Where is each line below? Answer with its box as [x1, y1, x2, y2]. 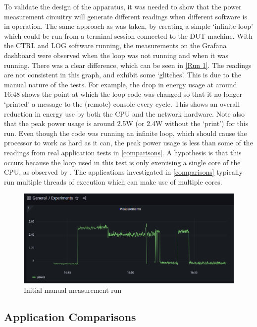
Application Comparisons [4, 309, 136, 325]
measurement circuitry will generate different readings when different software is [4, 11, 247, 21]
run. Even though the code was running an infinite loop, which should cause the [4, 128, 247, 138]
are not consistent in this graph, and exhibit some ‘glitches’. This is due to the [4, 69, 241, 80]
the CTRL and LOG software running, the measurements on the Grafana [4, 40, 227, 51]
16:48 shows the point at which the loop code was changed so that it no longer [4, 89, 242, 99]
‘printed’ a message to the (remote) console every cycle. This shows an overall [4, 98, 240, 109]
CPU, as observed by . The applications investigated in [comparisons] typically [4, 167, 243, 177]
